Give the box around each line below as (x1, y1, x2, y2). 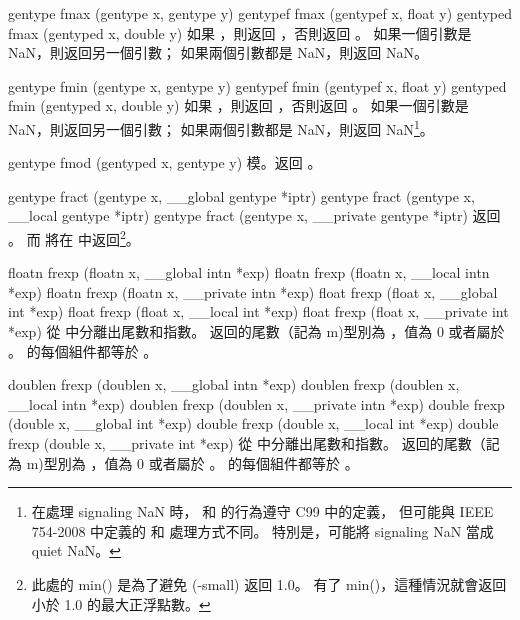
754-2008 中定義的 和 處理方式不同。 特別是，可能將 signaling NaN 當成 (31, 520, 494, 541)
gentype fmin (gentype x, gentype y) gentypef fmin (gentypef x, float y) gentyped (8, 75, 507, 96)
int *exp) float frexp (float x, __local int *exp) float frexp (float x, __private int (8, 301, 509, 322)
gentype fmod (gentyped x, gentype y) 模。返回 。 (8, 152, 322, 173)
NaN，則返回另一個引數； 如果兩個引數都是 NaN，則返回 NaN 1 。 (8, 115, 434, 139)
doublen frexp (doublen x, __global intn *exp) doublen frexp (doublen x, (8, 374, 460, 395)
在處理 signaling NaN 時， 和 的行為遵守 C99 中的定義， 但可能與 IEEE (31, 501, 494, 522)
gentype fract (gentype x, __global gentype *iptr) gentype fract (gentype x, (8, 185, 475, 206)
